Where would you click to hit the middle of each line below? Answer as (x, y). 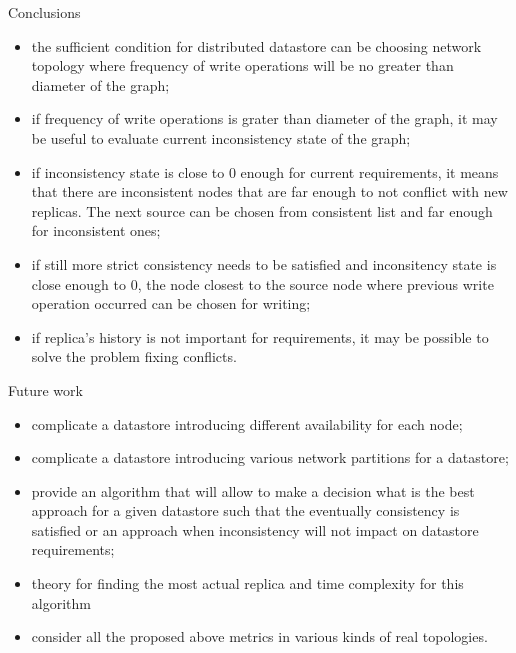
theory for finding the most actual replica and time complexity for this (247, 583)
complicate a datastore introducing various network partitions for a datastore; (270, 457)
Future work (45, 389)
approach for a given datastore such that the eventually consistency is (245, 510)
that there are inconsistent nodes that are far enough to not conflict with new (269, 191)
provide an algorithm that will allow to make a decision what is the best (253, 490)
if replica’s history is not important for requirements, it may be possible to (260, 336)
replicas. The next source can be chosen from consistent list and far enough (262, 210)
